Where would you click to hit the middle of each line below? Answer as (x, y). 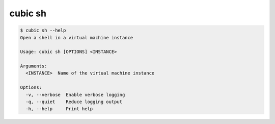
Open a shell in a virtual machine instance (77, 38)
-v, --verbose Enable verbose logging (75, 95)
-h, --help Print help (59, 109)
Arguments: (34, 66)
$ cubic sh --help (43, 30)
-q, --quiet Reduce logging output (74, 102)
